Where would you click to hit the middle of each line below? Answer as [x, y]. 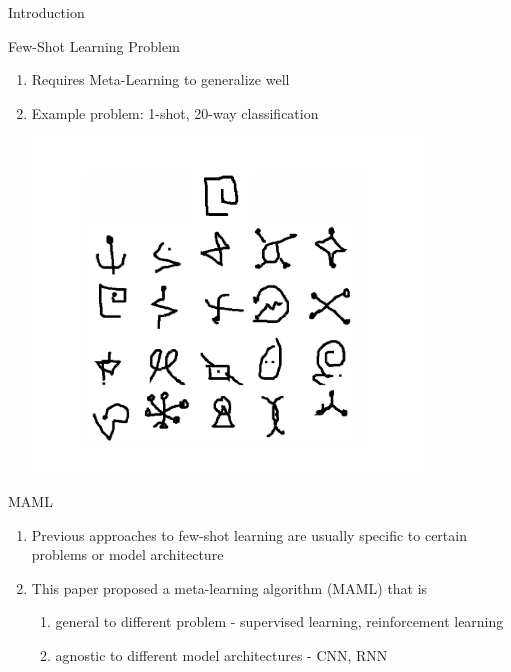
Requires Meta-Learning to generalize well [160, 79]
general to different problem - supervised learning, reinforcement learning [279, 621]
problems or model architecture [127, 554]
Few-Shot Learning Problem [94, 45]
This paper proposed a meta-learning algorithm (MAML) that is [229, 587]
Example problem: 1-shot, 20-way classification [175, 112]
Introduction [46, 12]
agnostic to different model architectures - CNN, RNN [221, 654]
